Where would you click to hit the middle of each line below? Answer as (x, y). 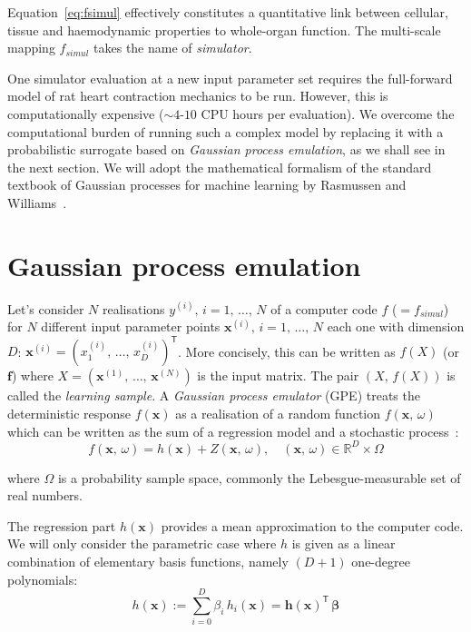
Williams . (37, 202)
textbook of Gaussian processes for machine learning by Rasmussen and (207, 185)
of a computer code (324, 308)
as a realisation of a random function (278, 413)
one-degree (381, 561)
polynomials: (43, 579)
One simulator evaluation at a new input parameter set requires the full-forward (230, 78)
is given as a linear (343, 543)
